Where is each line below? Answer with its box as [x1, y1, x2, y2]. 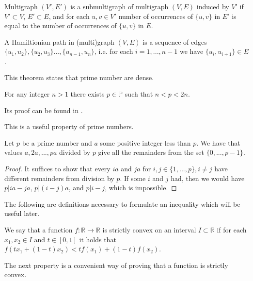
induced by [196, 1, 229, 11]
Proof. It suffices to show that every [4, 163, 111, 173]
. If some [120, 173, 146, 183]
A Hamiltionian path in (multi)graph [4, 36, 114, 47]
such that [125, 89, 153, 99]
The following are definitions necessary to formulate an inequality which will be [4, 198, 240, 209]
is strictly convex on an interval [102, 224, 196, 234]
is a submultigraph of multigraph [70, 1, 169, 11]
